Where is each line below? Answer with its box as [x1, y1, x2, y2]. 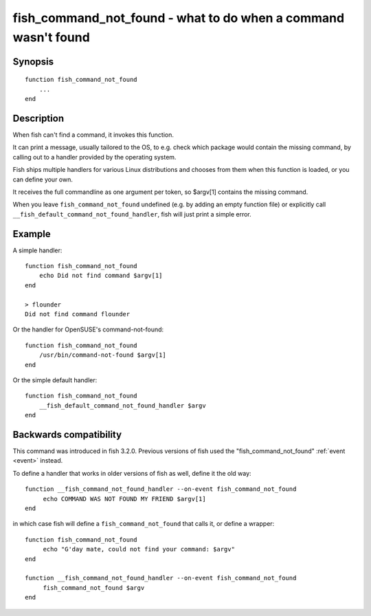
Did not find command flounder [25, 310, 131, 318]
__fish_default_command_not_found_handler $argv [38, 401, 206, 409]
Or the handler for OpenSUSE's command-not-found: [12, 325, 164, 333]
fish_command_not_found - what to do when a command [12, 10, 345, 25]
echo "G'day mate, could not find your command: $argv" [43, 545, 235, 553]
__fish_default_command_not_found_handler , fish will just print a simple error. [12, 210, 252, 218]
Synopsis [12, 56, 54, 67]
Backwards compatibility [12, 428, 122, 440]
